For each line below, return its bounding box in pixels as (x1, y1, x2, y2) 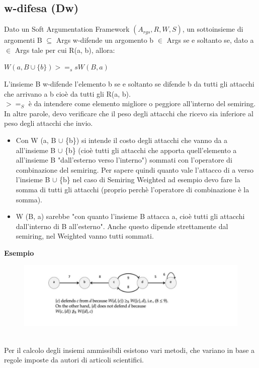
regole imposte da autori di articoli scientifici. (4, 354, 144, 365)
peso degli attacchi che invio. (4, 118, 93, 128)
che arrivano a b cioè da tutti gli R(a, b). (4, 88, 131, 99)
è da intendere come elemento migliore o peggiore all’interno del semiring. (28, 98, 256, 109)
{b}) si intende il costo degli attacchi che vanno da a (65, 134, 228, 145)
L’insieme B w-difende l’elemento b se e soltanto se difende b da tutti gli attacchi (4, 78, 254, 89)
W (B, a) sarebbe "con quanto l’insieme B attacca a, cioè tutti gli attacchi (16, 211, 245, 222)
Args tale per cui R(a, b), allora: (15, 44, 115, 55)
